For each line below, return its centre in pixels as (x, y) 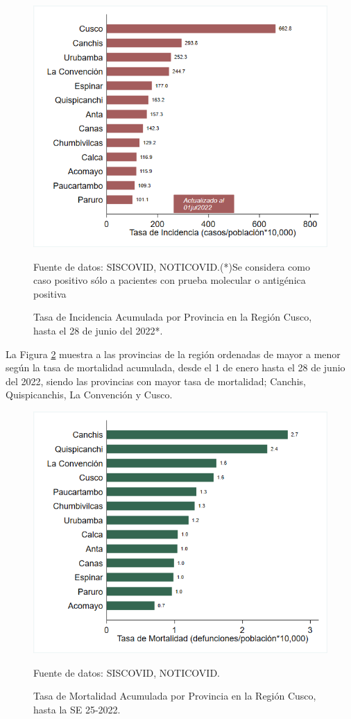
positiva (50, 293)
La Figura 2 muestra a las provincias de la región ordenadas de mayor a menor (173, 354)
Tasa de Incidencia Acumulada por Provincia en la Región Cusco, (173, 317)
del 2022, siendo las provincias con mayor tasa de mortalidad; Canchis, (156, 381)
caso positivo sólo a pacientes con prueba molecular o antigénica (170, 280)
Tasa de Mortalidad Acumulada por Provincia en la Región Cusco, (175, 696)
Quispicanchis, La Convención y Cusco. (89, 395)
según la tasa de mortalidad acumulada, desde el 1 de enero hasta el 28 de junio (175, 367)
